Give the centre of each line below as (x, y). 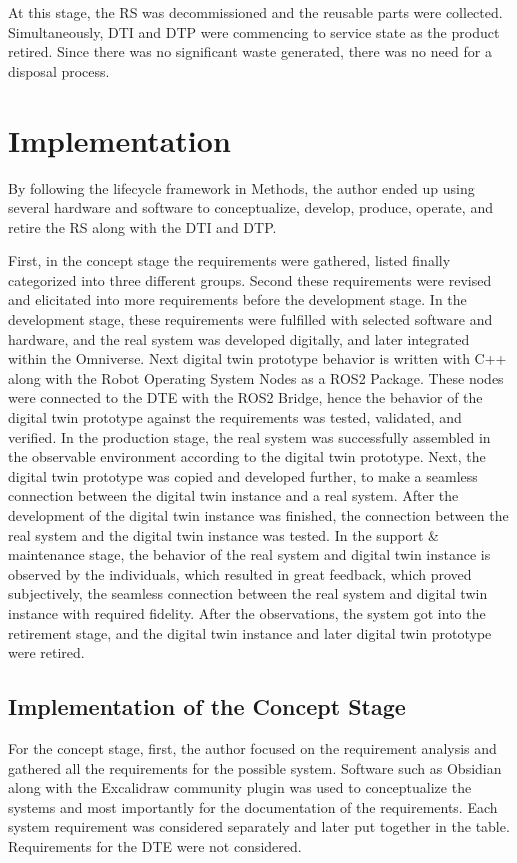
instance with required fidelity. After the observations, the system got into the (247, 612)
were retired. (46, 652)
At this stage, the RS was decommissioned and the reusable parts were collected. (255, 12)
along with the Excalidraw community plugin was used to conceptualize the (240, 787)
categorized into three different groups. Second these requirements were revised (250, 279)
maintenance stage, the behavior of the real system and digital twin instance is (249, 554)
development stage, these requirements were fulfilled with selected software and (250, 319)
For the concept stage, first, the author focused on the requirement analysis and (252, 747)
